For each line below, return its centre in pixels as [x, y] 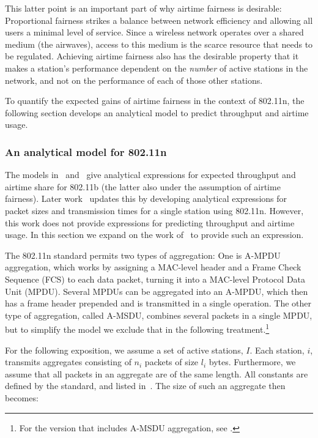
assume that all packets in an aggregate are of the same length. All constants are [157, 373]
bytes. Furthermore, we [252, 362]
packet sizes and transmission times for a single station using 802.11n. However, [154, 210]
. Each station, [277, 350]
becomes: [22, 397]
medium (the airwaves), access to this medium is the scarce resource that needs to [159, 44]
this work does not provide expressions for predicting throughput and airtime [150, 222]
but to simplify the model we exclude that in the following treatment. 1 [137, 328]
